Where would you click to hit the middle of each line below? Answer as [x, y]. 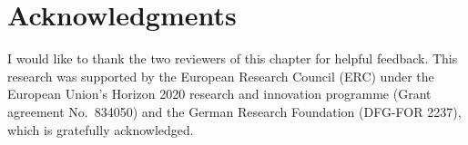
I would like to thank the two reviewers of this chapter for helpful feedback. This [233, 58]
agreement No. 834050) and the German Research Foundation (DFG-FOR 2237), [234, 111]
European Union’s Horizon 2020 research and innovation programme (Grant [219, 94]
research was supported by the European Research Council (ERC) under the [221, 76]
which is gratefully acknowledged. [101, 129]
